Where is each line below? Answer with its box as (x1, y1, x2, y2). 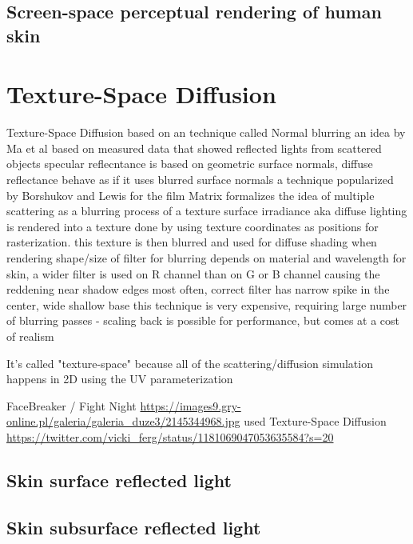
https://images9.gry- (140, 397, 241, 414)
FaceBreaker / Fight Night (6, 397, 137, 414)
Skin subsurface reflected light (6, 514, 261, 539)
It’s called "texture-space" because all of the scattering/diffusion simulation (6, 354, 373, 371)
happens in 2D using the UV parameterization (6, 370, 233, 387)
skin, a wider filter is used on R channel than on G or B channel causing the (6, 265, 380, 282)
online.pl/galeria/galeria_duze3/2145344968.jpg (6, 413, 240, 430)
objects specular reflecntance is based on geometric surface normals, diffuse (6, 155, 373, 172)
